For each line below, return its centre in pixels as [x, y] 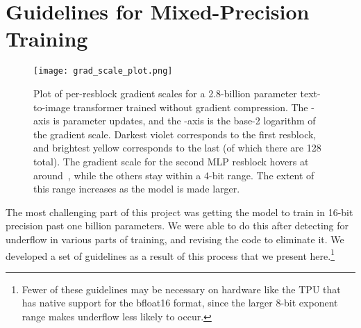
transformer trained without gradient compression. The [191, 107]
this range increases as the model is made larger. [137, 189]
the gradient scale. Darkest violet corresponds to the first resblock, [175, 134]
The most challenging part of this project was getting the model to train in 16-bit [179, 212]
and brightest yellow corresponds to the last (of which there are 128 [177, 148]
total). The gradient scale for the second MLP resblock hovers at [171, 161]
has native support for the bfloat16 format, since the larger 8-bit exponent [180, 303]
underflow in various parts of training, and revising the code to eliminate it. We [175, 239]
